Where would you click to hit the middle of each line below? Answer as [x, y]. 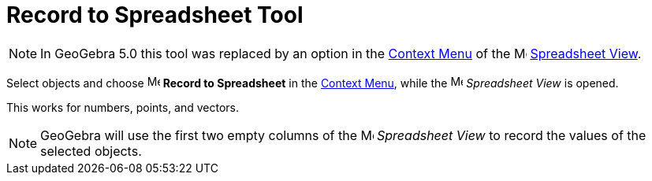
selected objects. [91, 151]
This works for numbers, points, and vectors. [123, 107]
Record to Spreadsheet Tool [155, 15]
